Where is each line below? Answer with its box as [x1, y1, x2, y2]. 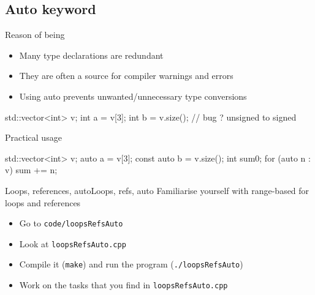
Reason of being [5, 28, 65, 41]
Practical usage [5, 131, 62, 144]
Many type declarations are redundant [19, 48, 164, 61]
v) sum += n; [5, 163, 58, 176]
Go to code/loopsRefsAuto [19, 217, 123, 230]
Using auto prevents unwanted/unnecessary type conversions [19, 89, 247, 102]
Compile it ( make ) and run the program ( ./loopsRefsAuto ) [19, 258, 243, 271]
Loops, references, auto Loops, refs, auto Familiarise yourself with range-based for [5, 184, 309, 196]
